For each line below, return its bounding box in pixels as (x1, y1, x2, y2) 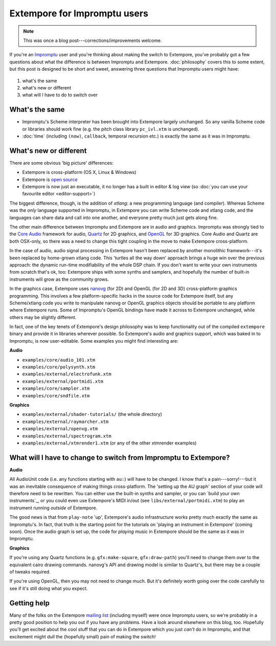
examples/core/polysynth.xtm (22, 364, 96, 370)
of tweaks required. (9, 568, 51, 575)
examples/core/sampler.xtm (22, 386, 90, 391)
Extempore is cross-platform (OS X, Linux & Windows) (22, 169, 136, 175)
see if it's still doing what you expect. (9, 585, 88, 591)
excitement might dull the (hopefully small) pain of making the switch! (9, 633, 156, 639)
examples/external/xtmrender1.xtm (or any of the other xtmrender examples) (22, 440, 197, 446)
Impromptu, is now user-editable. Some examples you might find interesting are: (9, 338, 179, 344)
